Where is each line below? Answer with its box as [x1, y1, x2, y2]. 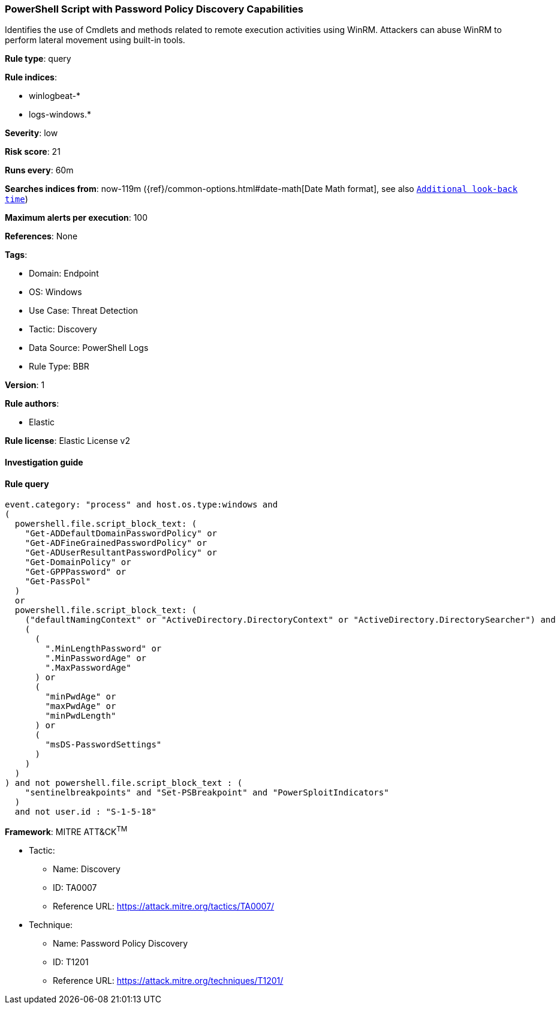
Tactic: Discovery [29, 324, 97, 335]
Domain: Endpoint [29, 268, 99, 279]
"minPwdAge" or [45, 692, 116, 702]
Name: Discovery [53, 863, 121, 874]
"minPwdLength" [45, 711, 116, 721]
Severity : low [5, 128, 58, 139]
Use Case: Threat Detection [29, 305, 139, 316]
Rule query [5, 478, 49, 489]
